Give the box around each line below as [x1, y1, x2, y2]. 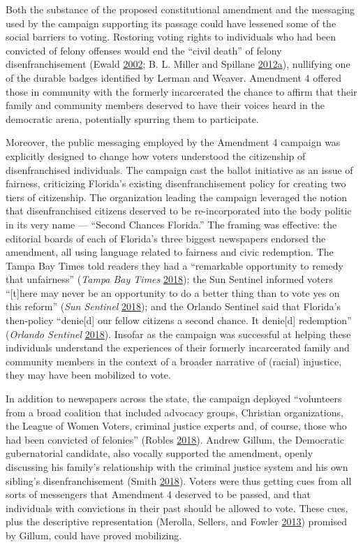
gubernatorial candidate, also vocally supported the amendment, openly [6, 446, 313, 460]
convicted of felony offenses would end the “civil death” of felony [6, 43, 282, 57]
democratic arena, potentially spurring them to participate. [6, 111, 259, 126]
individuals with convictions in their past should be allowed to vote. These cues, [6, 500, 348, 515]
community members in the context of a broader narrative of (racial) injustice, [6, 353, 342, 368]
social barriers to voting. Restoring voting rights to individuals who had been [6, 29, 336, 44]
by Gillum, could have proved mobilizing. [6, 527, 182, 542]
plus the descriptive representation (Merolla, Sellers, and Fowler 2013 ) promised [6, 514, 347, 529]
